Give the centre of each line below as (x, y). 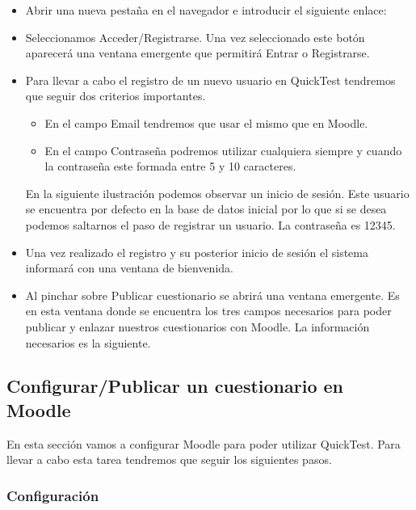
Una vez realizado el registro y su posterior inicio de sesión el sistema (197, 252)
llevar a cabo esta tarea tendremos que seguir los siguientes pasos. (169, 459)
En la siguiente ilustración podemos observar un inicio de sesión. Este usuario (217, 193)
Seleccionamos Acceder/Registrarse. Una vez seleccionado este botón (195, 37)
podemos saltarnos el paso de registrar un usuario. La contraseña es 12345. (210, 224)
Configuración (53, 495)
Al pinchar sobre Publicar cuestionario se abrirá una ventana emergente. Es (212, 295)
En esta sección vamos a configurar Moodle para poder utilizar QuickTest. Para (204, 443)
